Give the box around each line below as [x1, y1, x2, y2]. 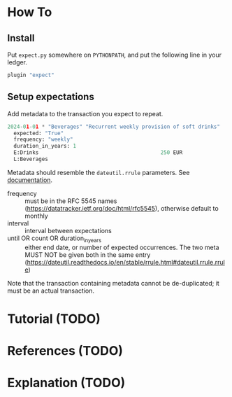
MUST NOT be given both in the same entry [24, 250, 151, 259]
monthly [24, 211, 49, 220]
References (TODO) [7, 343, 124, 359]
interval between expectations [24, 226, 112, 235]
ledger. [7, 58, 28, 67]
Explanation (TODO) [7, 375, 126, 391]
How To [7, 4, 52, 20]
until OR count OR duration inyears [7, 234, 102, 244]
